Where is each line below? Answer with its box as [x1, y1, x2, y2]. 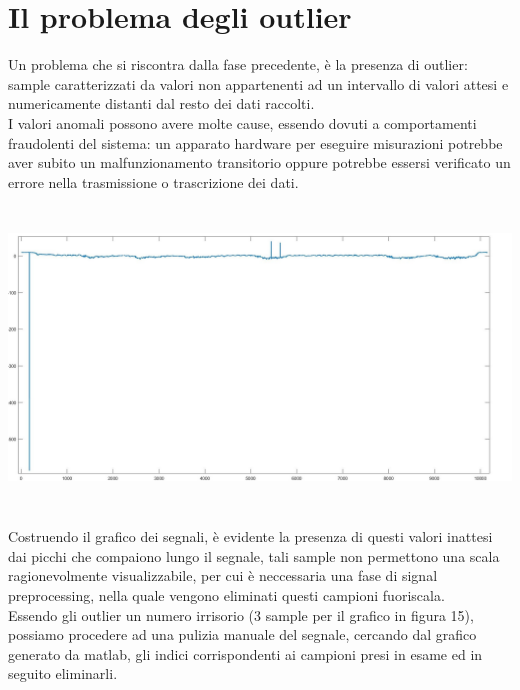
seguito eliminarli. [8, 663, 118, 684]
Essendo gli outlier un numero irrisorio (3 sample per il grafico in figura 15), [8, 604, 474, 625]
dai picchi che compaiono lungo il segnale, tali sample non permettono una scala [8, 545, 500, 566]
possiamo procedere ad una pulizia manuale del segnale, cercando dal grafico [8, 624, 477, 645]
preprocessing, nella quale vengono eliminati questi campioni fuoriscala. [8, 585, 445, 606]
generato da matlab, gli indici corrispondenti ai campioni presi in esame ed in [8, 643, 483, 664]
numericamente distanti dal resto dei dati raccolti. [8, 93, 315, 114]
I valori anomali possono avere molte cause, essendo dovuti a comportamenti [8, 112, 477, 133]
